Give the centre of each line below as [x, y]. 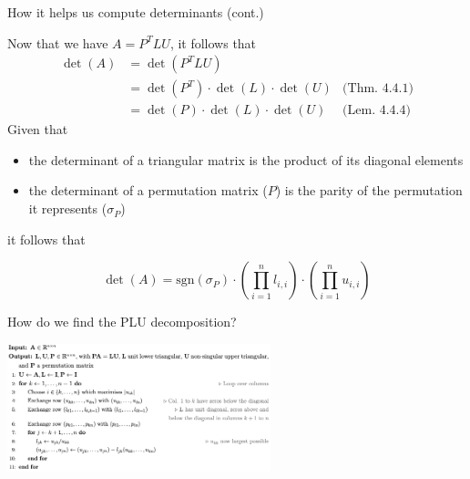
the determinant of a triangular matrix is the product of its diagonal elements [246, 159]
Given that [38, 129]
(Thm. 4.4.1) [378, 89]
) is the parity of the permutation [369, 190]
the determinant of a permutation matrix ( [148, 190]
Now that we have [58, 42]
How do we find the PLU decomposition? [122, 322]
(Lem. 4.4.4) [377, 111]
